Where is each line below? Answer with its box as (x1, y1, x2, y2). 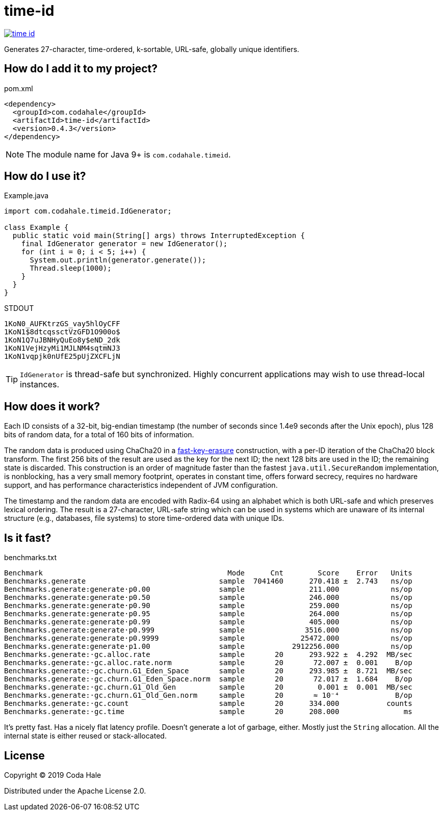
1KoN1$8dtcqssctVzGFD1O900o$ (4, 328, 120, 336)
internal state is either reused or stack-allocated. (4, 731, 167, 741)
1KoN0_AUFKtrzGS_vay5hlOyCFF (4, 320, 120, 328)
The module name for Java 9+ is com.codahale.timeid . (26, 149, 231, 160)
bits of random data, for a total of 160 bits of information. (4, 430, 194, 439)
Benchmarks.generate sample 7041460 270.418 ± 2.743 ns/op (4, 577, 412, 586)
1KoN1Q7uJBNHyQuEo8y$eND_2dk (4, 336, 120, 345)
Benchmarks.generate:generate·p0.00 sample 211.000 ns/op (4, 585, 412, 594)
